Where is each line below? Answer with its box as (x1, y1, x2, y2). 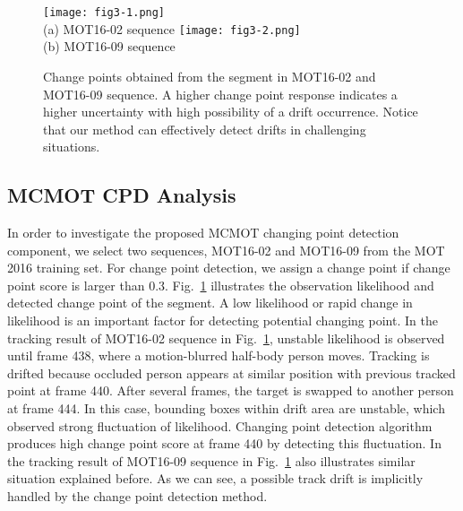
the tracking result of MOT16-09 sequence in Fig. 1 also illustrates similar (7, 451, 416, 470)
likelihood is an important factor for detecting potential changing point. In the (7, 311, 438, 330)
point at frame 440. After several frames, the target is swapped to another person (7, 381, 454, 400)
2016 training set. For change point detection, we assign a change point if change (7, 258, 450, 277)
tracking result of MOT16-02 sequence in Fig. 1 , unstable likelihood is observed (7, 328, 445, 347)
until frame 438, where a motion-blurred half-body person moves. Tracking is (7, 346, 430, 365)
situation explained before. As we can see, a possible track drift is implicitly (7, 469, 424, 488)
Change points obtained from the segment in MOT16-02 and (43, 66, 376, 85)
